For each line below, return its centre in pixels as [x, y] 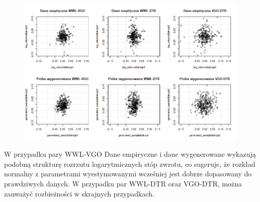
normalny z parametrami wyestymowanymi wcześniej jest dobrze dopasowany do [128, 174]
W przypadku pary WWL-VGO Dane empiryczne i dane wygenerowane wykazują [130, 154]
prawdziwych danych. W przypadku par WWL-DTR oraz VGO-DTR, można [123, 183]
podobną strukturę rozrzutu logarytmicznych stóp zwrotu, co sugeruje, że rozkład [130, 164]
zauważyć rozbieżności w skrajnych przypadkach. [79, 193]
